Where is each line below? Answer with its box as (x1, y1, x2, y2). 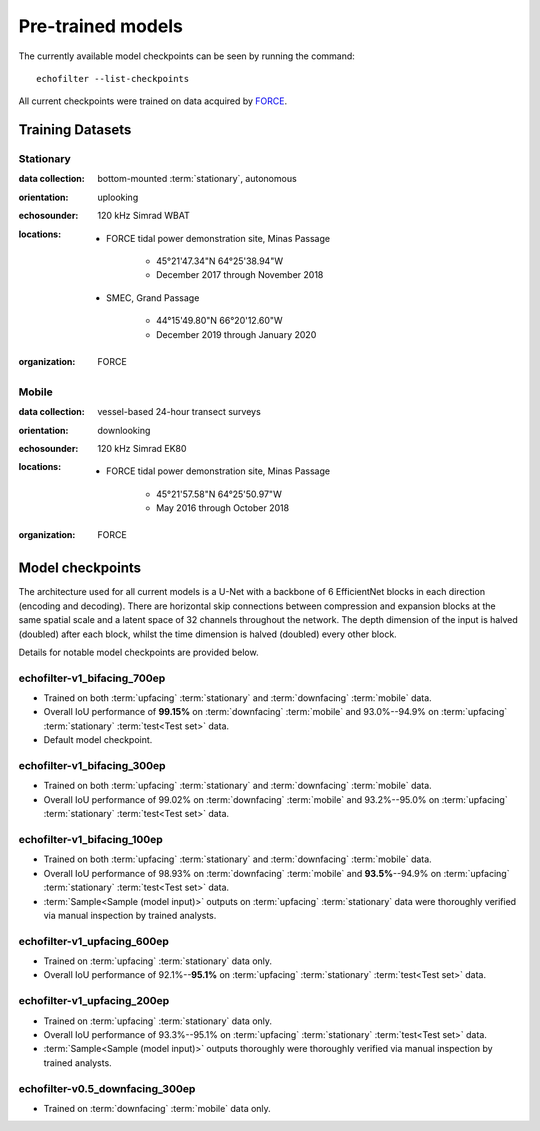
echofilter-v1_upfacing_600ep (18, 934, 170, 948)
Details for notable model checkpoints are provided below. (18, 646, 259, 658)
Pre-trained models (18, 15, 184, 37)
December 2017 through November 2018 (156, 269, 324, 281)
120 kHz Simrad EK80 (97, 442, 187, 454)
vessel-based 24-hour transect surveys (97, 406, 262, 418)
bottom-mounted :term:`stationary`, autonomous (97, 173, 297, 185)
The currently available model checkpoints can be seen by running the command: (18, 50, 355, 62)
